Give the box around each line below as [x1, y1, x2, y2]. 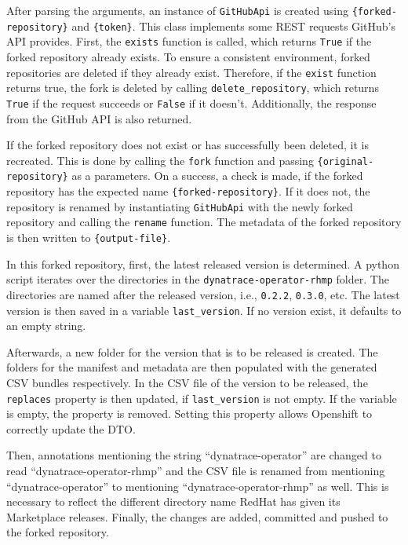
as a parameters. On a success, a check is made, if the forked [71, 167, 363, 184]
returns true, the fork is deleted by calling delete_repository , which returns [6, 79, 379, 96]
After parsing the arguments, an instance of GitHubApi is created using [6, 2, 348, 18]
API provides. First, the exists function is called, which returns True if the [6, 33, 372, 49]
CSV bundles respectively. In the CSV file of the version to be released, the [6, 375, 368, 390]
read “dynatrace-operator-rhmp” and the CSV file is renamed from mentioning [6, 463, 385, 479]
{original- [317, 155, 374, 167]
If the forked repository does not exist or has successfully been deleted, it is [6, 137, 369, 153]
